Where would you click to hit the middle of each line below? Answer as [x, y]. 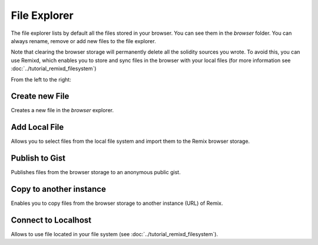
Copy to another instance [58, 189]
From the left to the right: [41, 79]
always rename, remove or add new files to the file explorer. [83, 41]
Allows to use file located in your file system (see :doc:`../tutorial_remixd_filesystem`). [114, 234]
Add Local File [37, 127]
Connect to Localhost [51, 220]
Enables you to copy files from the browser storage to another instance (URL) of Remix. [117, 203]
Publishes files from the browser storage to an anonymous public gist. [96, 172]
